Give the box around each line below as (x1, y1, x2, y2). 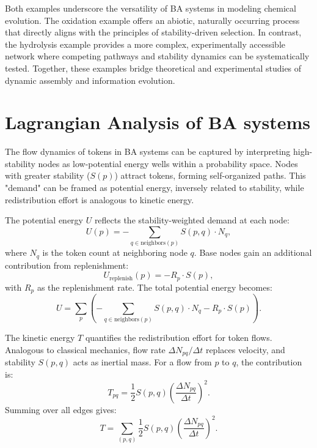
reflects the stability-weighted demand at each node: (94, 214, 290, 226)
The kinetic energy (5, 331, 75, 344)
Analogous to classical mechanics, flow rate (5, 343, 166, 356)
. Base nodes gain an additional (194, 246, 312, 259)
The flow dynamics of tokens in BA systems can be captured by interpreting (5, 145, 291, 158)
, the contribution (236, 356, 302, 368)
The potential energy (5, 214, 83, 226)
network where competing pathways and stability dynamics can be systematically (5, 50, 310, 62)
